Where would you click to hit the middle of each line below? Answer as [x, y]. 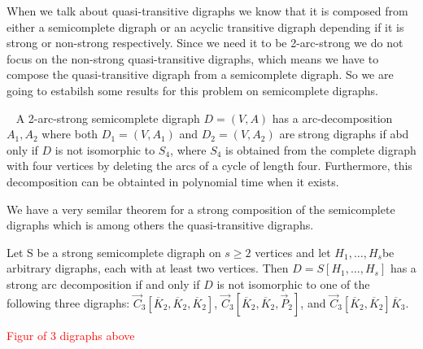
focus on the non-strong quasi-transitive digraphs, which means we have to [193, 58]
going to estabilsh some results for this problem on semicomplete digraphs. [192, 90]
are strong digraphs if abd [344, 134]
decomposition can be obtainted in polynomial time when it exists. [173, 181]
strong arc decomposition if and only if [103, 284]
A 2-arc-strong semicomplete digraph [108, 118]
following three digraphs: [68, 302]
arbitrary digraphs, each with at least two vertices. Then [148, 268]
